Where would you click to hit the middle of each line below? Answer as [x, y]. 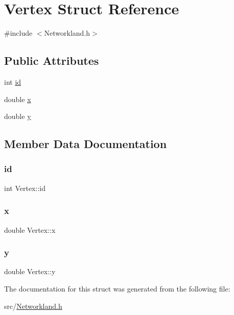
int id [13, 81]
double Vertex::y [30, 271]
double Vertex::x [30, 229]
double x [18, 99]
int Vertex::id [25, 188]
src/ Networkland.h [33, 306]
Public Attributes [52, 60]
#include [18, 33]
